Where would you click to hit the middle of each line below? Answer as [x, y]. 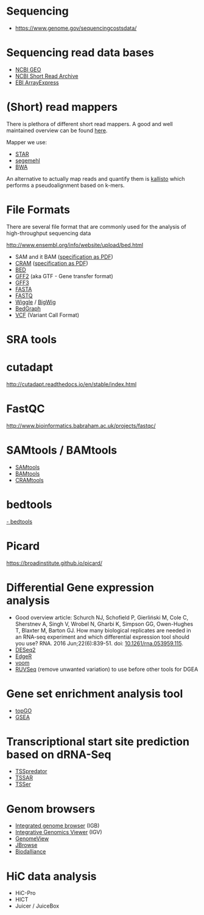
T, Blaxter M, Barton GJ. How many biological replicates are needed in [103, 630]
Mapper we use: [27, 142]
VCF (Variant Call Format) [47, 315]
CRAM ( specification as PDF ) [51, 263]
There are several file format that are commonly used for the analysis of [97, 226]
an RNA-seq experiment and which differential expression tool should [102, 637]
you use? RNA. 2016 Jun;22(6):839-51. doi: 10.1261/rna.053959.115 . [99, 643]
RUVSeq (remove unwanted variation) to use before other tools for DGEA [107, 669]
